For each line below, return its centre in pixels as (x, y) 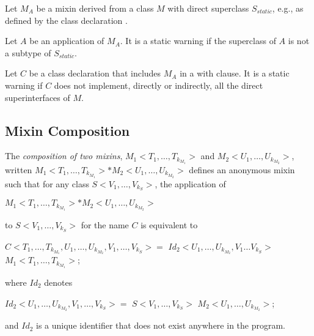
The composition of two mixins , (64, 156)
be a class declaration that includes (95, 73)
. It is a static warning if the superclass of (198, 41)
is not (299, 41)
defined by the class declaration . (66, 20)
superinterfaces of (38, 97)
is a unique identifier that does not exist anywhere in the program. (161, 325)
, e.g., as (288, 8)
